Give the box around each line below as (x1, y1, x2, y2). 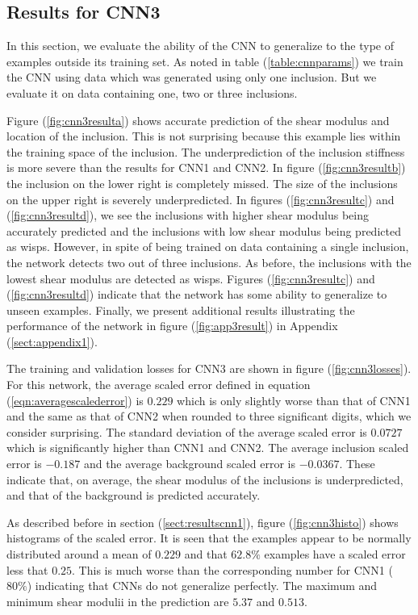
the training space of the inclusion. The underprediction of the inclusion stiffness (6, 143, 405, 160)
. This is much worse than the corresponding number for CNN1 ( (72, 561, 393, 578)
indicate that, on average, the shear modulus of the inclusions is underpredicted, (6, 471, 403, 487)
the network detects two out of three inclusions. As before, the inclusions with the (6, 253, 412, 270)
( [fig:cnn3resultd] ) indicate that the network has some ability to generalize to (6, 286, 387, 303)
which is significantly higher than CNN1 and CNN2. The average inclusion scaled (6, 439, 409, 456)
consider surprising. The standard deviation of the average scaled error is (6, 423, 367, 440)
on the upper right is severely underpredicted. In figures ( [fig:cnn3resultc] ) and (6, 190, 395, 207)
